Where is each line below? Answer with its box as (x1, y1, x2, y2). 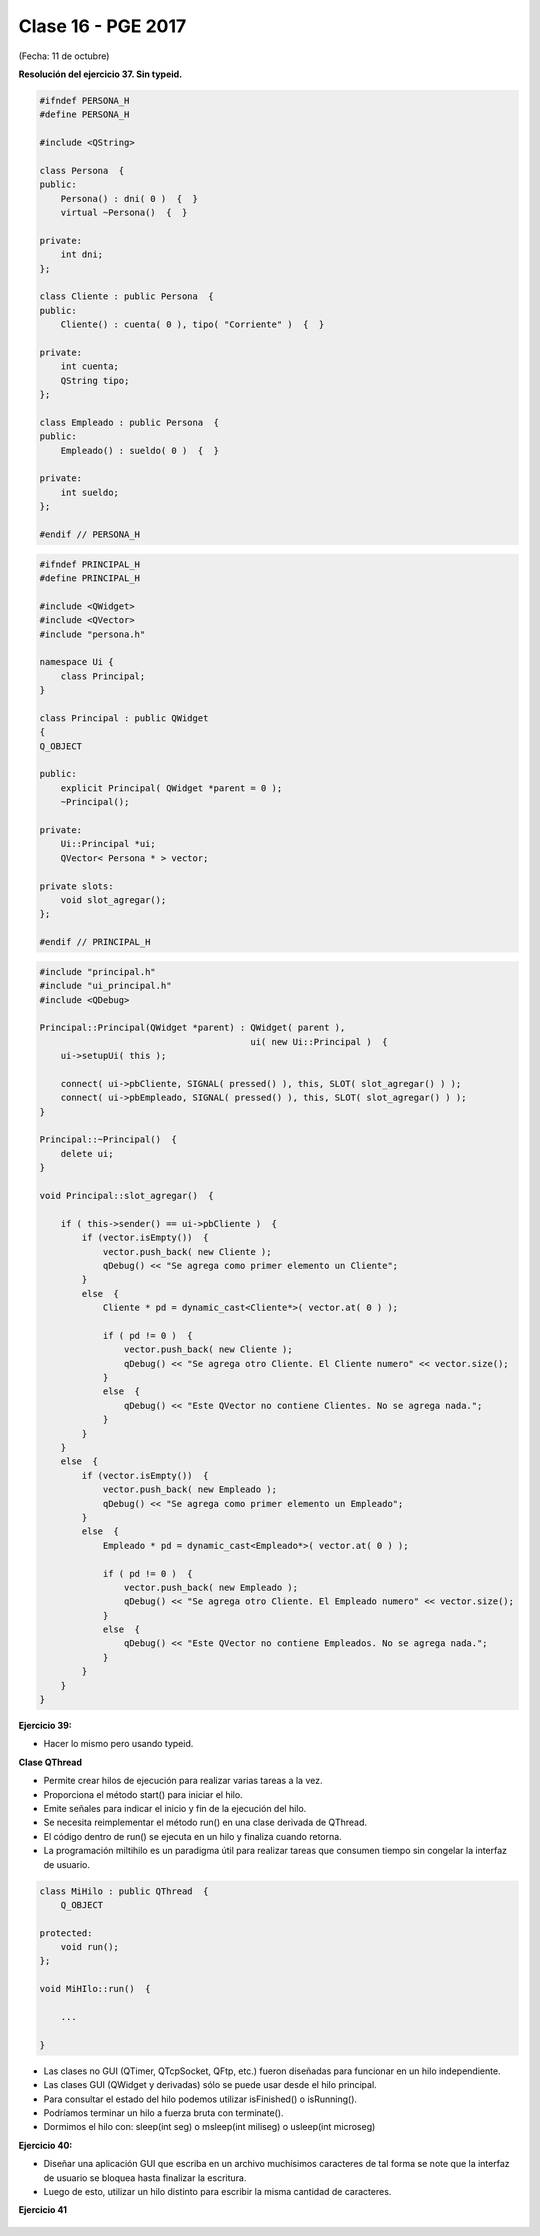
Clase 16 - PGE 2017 (18, 15, 187, 37)
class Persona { (39, 165, 125, 176)
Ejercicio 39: (18, 1720, 72, 1732)
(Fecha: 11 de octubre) (18, 50, 110, 62)
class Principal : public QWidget (39, 712, 209, 724)
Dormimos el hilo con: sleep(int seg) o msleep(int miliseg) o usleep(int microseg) (43, 2121, 376, 2133)
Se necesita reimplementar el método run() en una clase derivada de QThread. (43, 1816, 368, 1829)
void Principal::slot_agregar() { (39, 1190, 214, 1201)
